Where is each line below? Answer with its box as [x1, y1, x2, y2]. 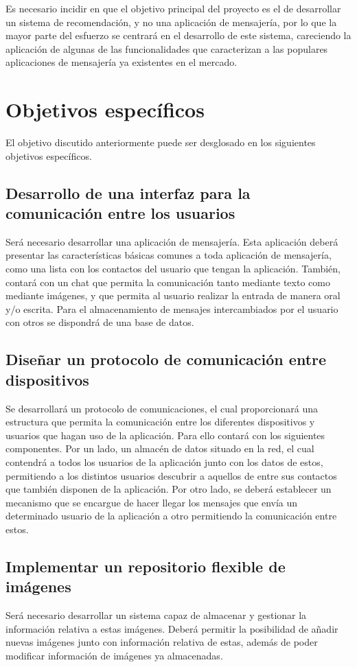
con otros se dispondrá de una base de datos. [5, 315, 194, 329]
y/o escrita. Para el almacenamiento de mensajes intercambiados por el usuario [5, 301, 338, 316]
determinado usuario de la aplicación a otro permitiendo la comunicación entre [5, 508, 337, 523]
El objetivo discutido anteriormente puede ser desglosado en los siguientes [5, 135, 316, 150]
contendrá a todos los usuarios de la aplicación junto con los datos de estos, [5, 455, 323, 469]
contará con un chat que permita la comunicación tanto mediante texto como [5, 274, 330, 289]
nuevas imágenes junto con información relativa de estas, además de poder [5, 635, 318, 649]
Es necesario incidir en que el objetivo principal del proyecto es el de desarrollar [5, 1, 341, 15]
